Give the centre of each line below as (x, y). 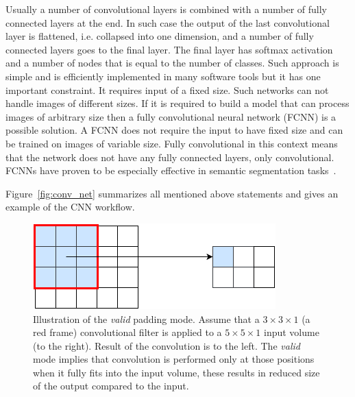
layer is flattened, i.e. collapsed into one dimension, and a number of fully (160, 36)
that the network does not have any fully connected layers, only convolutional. (170, 157)
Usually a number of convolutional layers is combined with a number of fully (166, 9)
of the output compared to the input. (111, 386)
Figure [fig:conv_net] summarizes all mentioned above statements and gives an (172, 193)
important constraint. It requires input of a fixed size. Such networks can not (167, 89)
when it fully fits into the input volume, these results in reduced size (176, 372)
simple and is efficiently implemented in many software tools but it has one (163, 76)
